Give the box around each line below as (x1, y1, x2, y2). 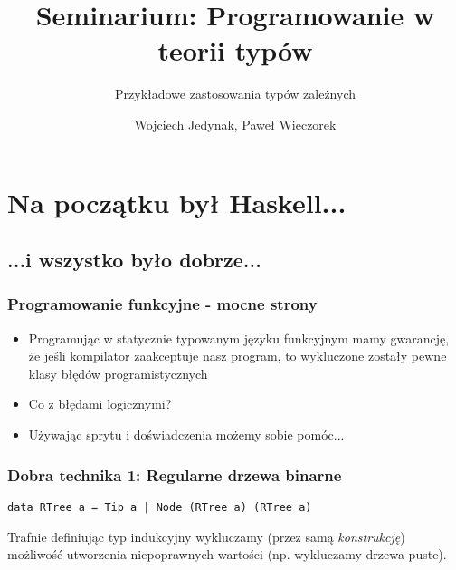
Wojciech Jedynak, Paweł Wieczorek (134, 114, 337, 133)
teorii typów (157, 32, 313, 69)
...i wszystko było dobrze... (7, 246, 261, 274)
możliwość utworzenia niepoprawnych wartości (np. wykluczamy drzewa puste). (7, 545, 447, 564)
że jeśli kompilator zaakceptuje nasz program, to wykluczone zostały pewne (28, 346, 447, 365)
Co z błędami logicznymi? (28, 394, 172, 413)
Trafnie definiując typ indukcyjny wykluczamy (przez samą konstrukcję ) (7, 527, 405, 546)
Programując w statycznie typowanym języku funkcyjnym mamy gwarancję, (28, 328, 450, 347)
